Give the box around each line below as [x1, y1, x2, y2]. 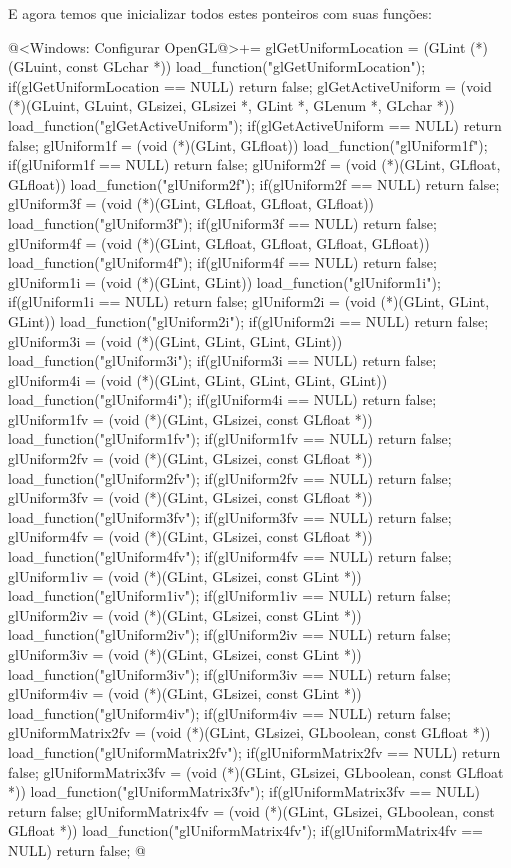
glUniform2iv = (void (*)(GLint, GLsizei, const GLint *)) [8, 604, 362, 625]
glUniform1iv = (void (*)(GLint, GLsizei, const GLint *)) [8, 565, 362, 586]
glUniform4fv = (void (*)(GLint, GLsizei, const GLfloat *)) [8, 526, 373, 547]
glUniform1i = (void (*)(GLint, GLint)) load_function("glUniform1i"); [8, 271, 441, 292]
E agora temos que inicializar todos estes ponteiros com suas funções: [8, 3, 432, 23]
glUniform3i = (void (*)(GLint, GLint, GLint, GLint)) [8, 330, 343, 351]
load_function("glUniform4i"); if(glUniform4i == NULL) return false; [8, 389, 437, 410]
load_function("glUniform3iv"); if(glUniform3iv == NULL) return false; [8, 663, 451, 684]
